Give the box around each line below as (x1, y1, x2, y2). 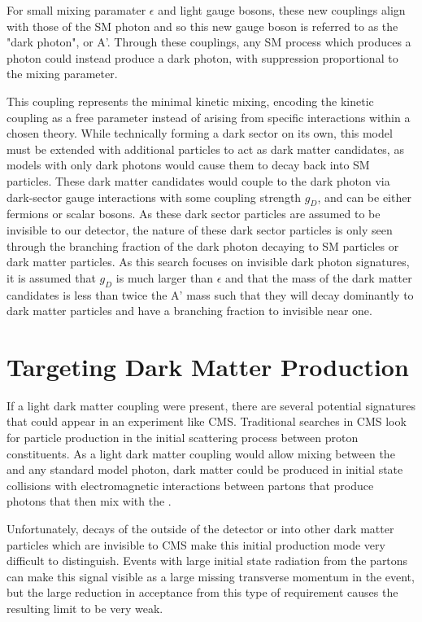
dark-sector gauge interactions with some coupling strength (7, 188, 302, 205)
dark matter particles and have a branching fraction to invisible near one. (7, 302, 372, 319)
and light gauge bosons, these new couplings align (158, 2, 406, 18)
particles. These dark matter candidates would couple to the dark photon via (7, 172, 390, 189)
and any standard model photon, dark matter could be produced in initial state (7, 461, 403, 478)
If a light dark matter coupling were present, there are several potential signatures (7, 396, 416, 414)
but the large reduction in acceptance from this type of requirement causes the (7, 584, 398, 601)
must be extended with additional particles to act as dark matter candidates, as (7, 140, 404, 157)
